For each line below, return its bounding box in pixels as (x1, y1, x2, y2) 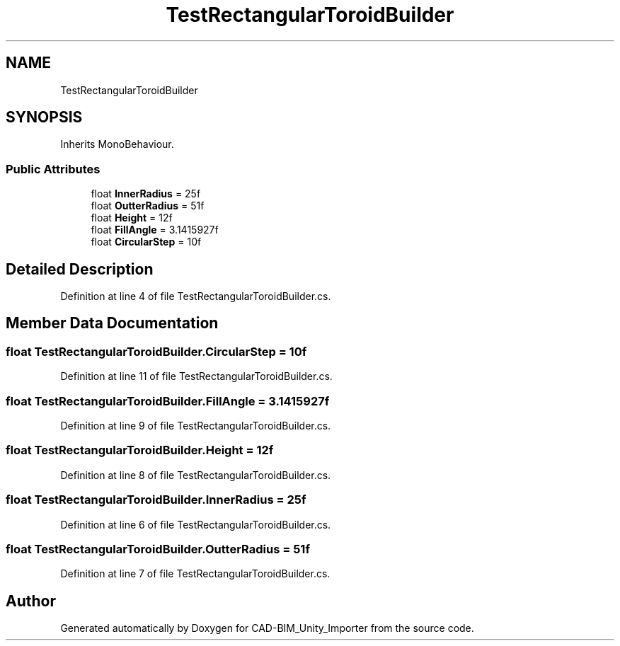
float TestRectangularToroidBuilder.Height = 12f (6, 443, 274, 458)
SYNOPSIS (6, 108, 83, 127)
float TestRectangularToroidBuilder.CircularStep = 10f (6, 344, 307, 359)
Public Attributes (6, 161, 101, 176)
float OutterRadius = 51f (91, 200, 205, 212)
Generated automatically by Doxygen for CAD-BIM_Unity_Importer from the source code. (60, 622, 474, 635)
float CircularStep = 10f (91, 236, 202, 248)
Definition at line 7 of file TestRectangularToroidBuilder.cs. (60, 567, 331, 580)
